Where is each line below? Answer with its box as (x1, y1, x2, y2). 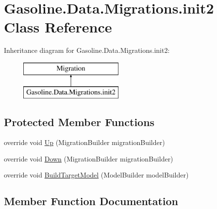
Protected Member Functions (4, 114, 155, 129)
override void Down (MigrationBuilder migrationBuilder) (4, 153, 173, 163)
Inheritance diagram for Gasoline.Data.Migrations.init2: (4, 45, 170, 55)
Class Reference (4, 17, 112, 37)
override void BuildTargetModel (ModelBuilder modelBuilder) (4, 170, 189, 180)
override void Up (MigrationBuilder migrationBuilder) (4, 137, 165, 147)
